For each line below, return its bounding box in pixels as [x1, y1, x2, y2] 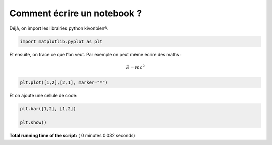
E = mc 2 [126, 64, 145, 70]
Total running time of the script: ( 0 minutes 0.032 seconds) [9, 133, 135, 139]
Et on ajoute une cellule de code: [9, 92, 78, 98]
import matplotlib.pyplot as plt [20, 38, 103, 44]
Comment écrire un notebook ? [9, 8, 142, 19]
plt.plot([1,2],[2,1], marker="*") [20, 79, 108, 85]
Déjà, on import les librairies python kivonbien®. [9, 25, 109, 31]
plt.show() [20, 120, 47, 125]
